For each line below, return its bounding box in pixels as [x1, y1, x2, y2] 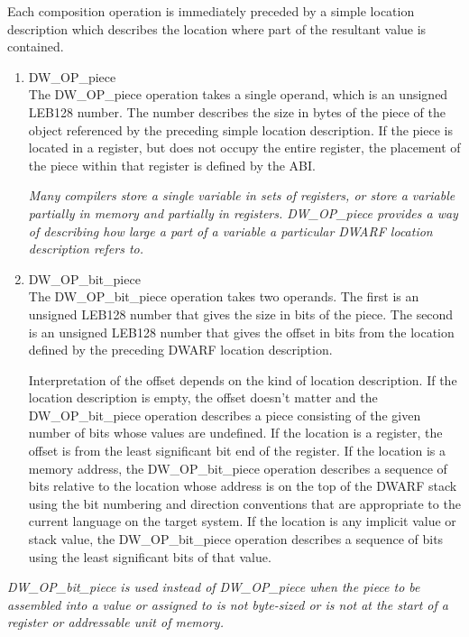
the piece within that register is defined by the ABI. [28, 155, 316, 174]
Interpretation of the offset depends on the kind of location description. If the [28, 370, 457, 389]
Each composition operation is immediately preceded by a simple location [7, 2, 415, 20]
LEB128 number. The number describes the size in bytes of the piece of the [28, 102, 446, 121]
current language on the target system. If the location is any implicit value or [28, 512, 456, 531]
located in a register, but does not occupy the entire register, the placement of [28, 138, 461, 157]
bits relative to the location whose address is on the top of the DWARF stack [28, 476, 457, 495]
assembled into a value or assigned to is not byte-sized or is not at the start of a [7, 595, 448, 614]
